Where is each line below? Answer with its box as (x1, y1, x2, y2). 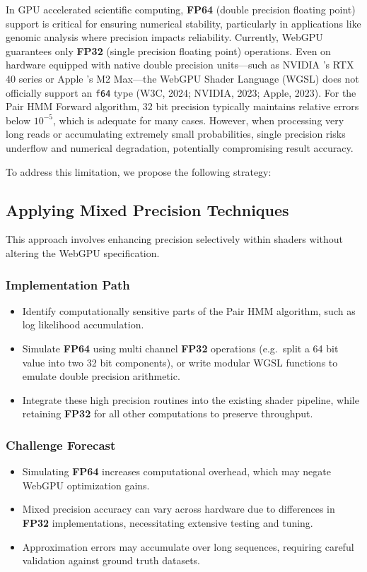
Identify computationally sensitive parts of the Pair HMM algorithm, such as (22, 303, 356, 318)
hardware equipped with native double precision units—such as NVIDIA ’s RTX (6, 57, 354, 72)
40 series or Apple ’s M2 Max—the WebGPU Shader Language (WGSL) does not (6, 71, 359, 85)
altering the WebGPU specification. (6, 245, 160, 260)
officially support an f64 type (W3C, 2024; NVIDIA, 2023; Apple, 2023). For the (6, 85, 356, 100)
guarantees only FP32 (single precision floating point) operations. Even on (6, 43, 331, 58)
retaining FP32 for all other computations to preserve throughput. (22, 406, 313, 421)
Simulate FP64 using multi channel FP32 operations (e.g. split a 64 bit (22, 340, 339, 355)
